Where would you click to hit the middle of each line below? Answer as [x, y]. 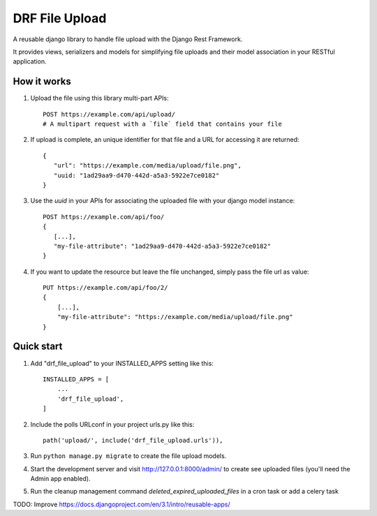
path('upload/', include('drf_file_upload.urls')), [133, 440]
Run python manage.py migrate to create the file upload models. [128, 456]
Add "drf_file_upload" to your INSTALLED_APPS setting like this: [122, 363]
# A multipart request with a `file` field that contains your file [162, 124]
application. [30, 61]
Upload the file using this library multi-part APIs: [99, 98]
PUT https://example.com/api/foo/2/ [105, 288]
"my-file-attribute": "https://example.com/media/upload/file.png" [175, 317]
